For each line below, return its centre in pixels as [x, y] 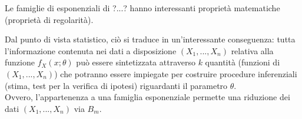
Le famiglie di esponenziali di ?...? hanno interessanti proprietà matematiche [142, 8]
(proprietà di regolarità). [49, 19]
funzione [20, 62]
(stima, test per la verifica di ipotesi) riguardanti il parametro [116, 85]
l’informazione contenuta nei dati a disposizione [91, 50]
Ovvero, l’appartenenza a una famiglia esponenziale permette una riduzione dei [147, 97]
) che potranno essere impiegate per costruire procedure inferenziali [176, 73]
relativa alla [252, 50]
